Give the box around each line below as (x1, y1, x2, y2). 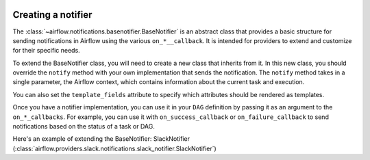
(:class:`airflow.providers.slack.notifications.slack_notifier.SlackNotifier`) (12, 144, 217, 152)
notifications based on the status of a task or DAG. (12, 122, 156, 131)
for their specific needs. (12, 46, 80, 55)
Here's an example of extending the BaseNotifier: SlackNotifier (12, 135, 190, 143)
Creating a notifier (12, 9, 92, 21)
